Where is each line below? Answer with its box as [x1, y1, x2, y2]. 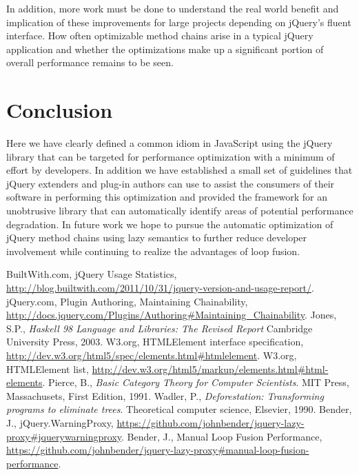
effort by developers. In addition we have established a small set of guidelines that [6, 163, 353, 177]
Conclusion [6, 96, 113, 124]
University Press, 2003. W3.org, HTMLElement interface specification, [6, 334, 304, 349]
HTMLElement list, [6, 361, 89, 376]
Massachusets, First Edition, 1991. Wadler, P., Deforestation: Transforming [6, 388, 324, 403]
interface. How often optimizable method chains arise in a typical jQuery [6, 28, 314, 43]
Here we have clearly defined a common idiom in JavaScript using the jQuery [6, 136, 333, 150]
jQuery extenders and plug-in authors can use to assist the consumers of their [6, 176, 335, 190]
